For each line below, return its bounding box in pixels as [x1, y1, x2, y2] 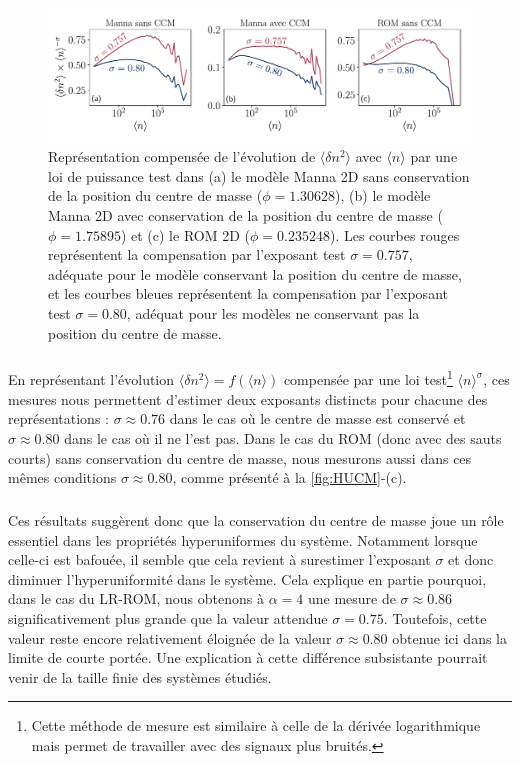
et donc [448, 549, 494, 570]
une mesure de [307, 588, 396, 609]
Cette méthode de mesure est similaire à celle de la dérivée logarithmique [31, 715, 481, 736]
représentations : [8, 408, 109, 429]
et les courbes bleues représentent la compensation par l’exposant [48, 283, 448, 304]
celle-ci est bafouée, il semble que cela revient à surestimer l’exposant [8, 549, 431, 570]
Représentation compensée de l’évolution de [48, 146, 316, 167]
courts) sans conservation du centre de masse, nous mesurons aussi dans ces [8, 447, 472, 468]
